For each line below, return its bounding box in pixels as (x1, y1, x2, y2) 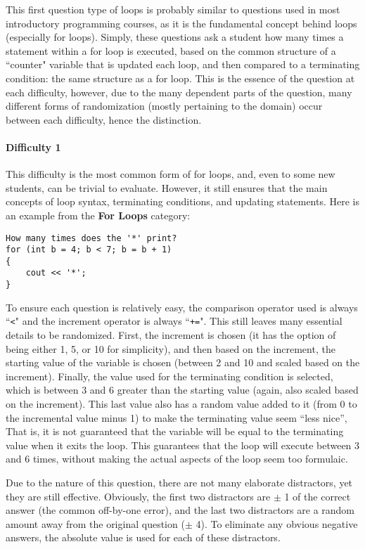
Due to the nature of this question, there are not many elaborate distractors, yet (6, 474, 353, 489)
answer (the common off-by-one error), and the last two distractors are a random (6, 503, 355, 517)
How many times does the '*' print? (6, 233, 177, 243)
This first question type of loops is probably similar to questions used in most (6, 2, 340, 16)
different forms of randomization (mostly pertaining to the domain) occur (6, 98, 323, 113)
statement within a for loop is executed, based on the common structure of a (6, 43, 336, 58)
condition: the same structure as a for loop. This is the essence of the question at (6, 70, 355, 85)
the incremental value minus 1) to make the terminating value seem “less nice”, (6, 410, 347, 425)
